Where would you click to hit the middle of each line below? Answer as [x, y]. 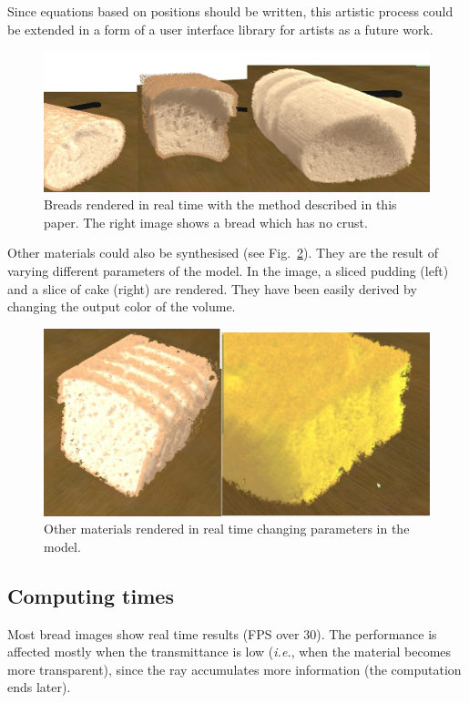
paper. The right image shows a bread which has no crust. [206, 222]
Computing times [91, 595]
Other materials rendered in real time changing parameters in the [227, 529]
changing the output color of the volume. [122, 306]
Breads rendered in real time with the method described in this [220, 204]
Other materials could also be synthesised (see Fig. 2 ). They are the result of [223, 253]
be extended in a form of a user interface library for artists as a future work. [220, 29]
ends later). [39, 687]
